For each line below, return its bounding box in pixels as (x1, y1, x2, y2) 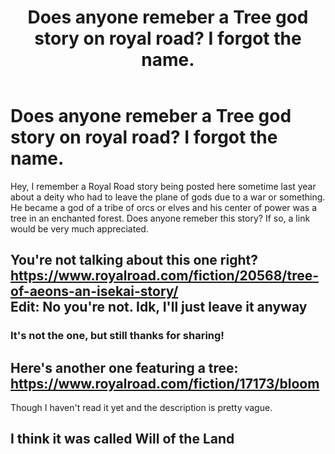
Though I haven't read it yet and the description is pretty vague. (10, 402, 273, 414)
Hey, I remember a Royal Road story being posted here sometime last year (10, 180, 317, 192)
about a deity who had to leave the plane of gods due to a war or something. (10, 191, 326, 203)
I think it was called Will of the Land (10, 431, 235, 448)
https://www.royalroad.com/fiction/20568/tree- (10, 267, 320, 285)
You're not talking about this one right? (10, 252, 258, 269)
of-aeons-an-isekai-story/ (10, 283, 179, 300)
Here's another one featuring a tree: (10, 359, 239, 376)
